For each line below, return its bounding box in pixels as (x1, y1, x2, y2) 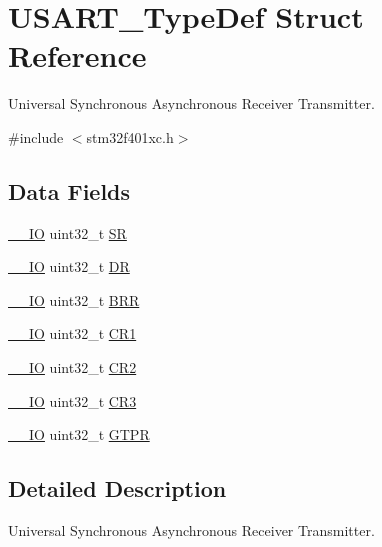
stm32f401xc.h (86, 126, 174, 147)
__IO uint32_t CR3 (8, 390, 137, 411)
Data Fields (8, 175, 131, 206)
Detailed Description (8, 473, 227, 504)
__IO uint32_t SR (8, 222, 127, 243)
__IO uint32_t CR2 (8, 357, 137, 378)
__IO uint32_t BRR (8, 289, 140, 310)
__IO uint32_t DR (8, 256, 130, 277)
